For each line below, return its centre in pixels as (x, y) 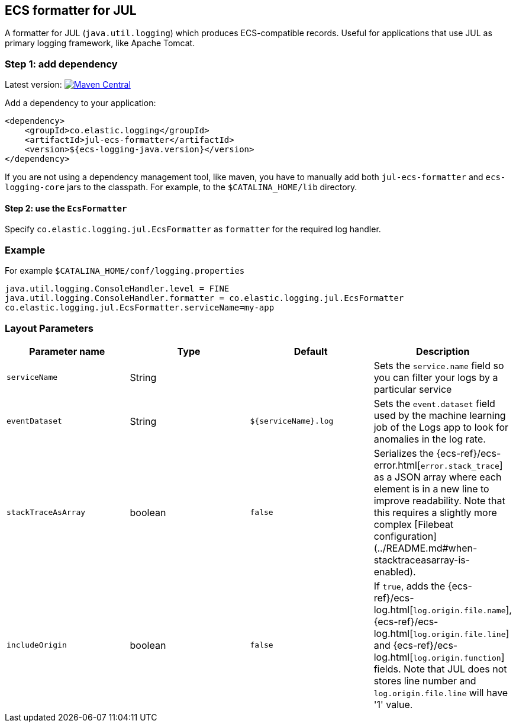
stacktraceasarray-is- (422, 560)
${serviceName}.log (292, 421)
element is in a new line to (431, 489)
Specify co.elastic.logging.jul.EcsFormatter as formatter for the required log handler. (193, 229)
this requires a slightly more (435, 512)
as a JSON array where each (438, 477)
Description (443, 351)
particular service (413, 389)
